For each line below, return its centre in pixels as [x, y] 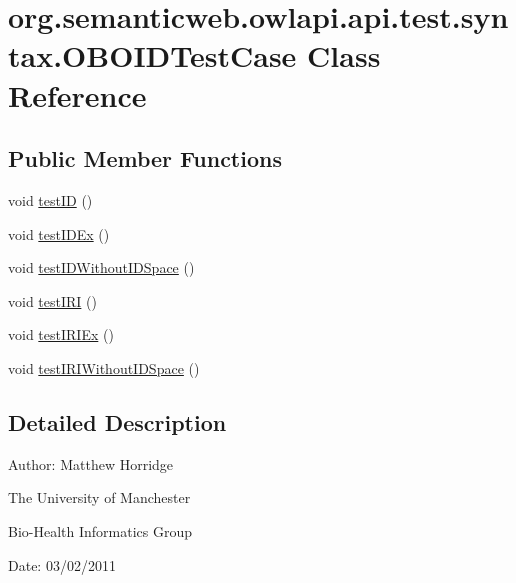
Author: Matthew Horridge [91, 463]
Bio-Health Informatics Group [100, 530]
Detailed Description [117, 421]
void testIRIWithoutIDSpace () [104, 367]
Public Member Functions [145, 158]
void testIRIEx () [61, 334]
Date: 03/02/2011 [62, 564]
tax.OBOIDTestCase [152, 55]
